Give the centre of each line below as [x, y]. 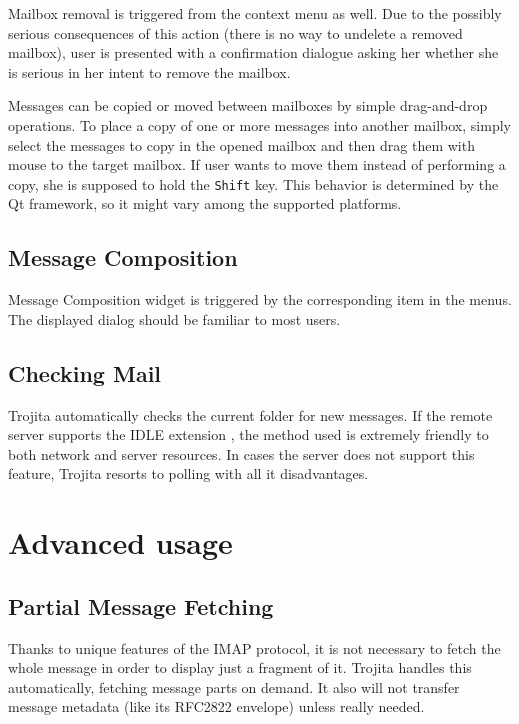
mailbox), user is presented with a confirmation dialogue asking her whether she [253, 52]
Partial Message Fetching [141, 605]
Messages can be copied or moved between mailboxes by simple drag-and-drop [248, 105]
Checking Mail [85, 372]
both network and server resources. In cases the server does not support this [241, 453]
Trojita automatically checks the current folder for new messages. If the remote [250, 414]
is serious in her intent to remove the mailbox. [149, 71]
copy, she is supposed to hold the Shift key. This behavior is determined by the [253, 183]
